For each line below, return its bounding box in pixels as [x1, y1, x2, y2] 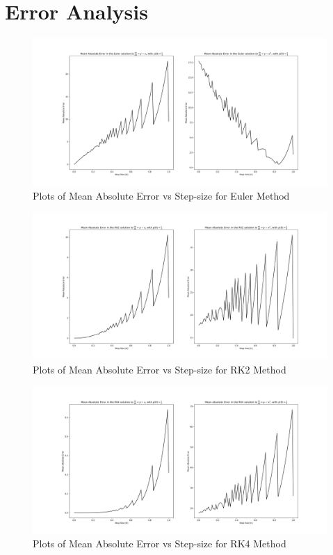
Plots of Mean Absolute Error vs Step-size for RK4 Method [33, 536, 286, 551]
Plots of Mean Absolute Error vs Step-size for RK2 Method [33, 362, 286, 376]
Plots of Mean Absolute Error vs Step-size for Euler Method [33, 188, 290, 202]
